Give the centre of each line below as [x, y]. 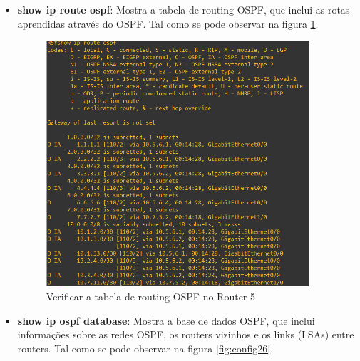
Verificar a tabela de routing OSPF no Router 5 [151, 296]
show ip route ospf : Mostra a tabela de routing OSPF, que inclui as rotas [184, 9]
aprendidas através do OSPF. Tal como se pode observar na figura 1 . [168, 23]
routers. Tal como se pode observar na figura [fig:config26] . [145, 348]
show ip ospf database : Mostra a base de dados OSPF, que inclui [166, 320]
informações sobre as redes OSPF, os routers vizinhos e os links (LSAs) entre [186, 334]
